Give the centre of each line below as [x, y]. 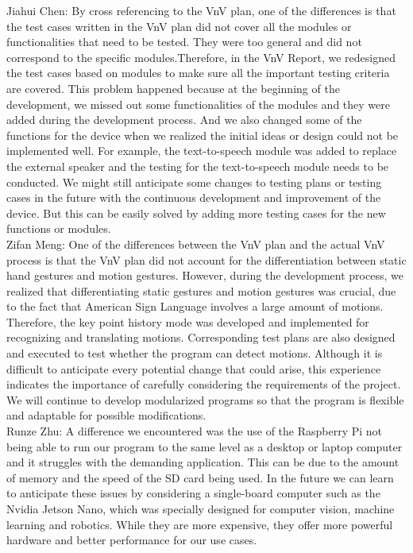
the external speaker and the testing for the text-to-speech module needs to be [198, 166]
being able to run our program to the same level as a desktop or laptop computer [205, 446]
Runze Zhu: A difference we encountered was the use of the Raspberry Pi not [195, 431]
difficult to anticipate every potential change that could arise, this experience [194, 368]
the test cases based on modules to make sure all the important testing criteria [198, 73]
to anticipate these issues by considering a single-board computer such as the [193, 493]
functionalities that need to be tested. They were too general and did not [184, 42]
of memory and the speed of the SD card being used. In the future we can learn [200, 477]
